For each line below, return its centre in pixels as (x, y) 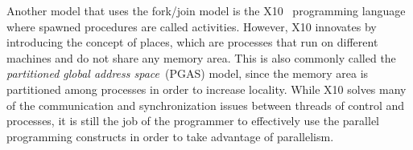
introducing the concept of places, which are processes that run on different (192, 42)
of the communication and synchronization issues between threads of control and (206, 105)
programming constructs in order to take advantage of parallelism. (170, 136)
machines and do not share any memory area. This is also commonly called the (201, 57)
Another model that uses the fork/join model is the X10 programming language (206, 10)
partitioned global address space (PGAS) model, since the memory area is (188, 73)
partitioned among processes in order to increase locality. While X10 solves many (206, 89)
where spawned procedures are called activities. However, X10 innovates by (192, 26)
